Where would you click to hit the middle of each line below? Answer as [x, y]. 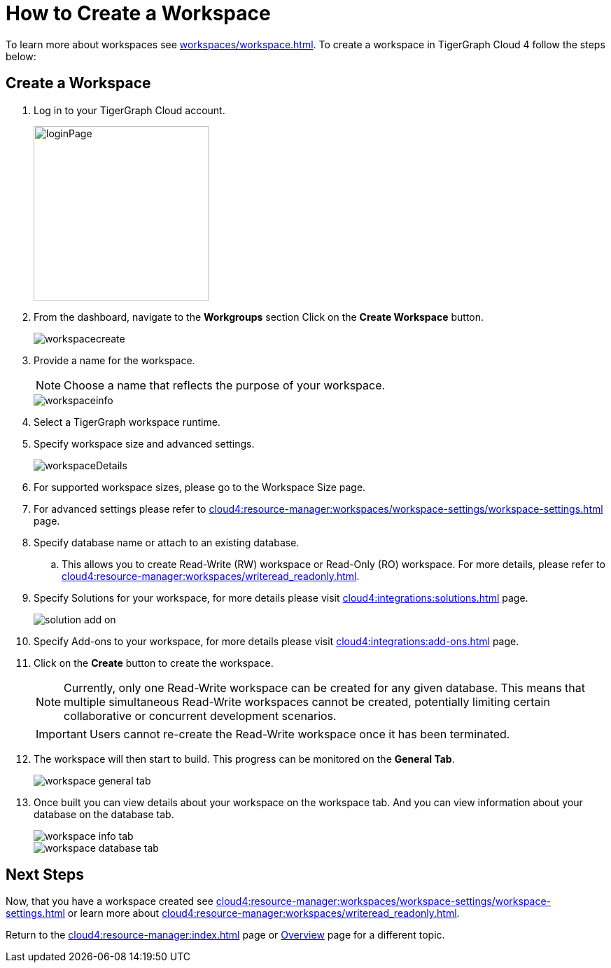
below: [21, 56]
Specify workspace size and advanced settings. [144, 443]
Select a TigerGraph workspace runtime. [127, 422]
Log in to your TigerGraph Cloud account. [129, 110]
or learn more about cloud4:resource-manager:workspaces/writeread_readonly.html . [264, 913]
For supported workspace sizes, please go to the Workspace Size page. [200, 487]
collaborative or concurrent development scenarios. [200, 715]
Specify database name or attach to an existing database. [167, 542]
